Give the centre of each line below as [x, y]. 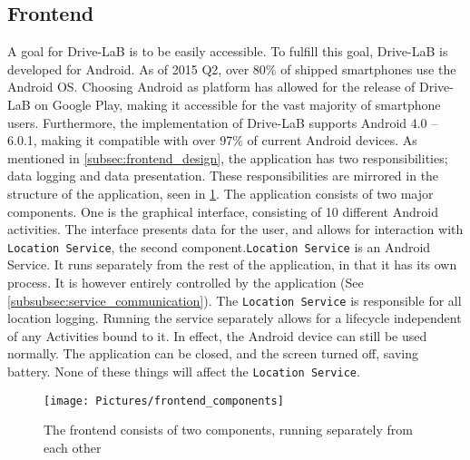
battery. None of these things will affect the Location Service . [184, 372]
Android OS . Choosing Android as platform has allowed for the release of [211, 87]
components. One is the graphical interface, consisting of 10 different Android [223, 211]
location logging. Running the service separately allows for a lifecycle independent [235, 318]
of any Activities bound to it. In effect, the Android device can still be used [217, 335]
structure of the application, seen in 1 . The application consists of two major [220, 193]
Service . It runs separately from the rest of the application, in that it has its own [232, 264]
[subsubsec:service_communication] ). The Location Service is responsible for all [235, 300]
